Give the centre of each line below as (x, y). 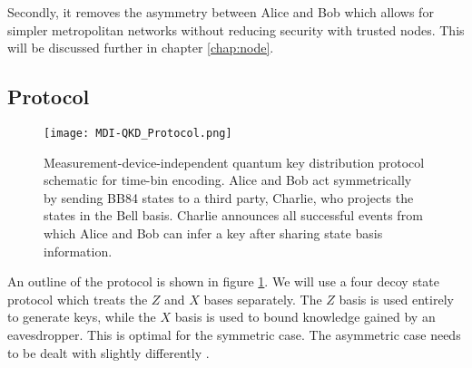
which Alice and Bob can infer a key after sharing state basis (213, 233)
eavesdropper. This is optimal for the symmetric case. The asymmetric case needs (234, 334)
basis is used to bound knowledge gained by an (305, 317)
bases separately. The (263, 299)
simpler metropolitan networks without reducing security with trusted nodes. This (236, 29)
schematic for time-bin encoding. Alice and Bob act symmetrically (228, 180)
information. (78, 251)
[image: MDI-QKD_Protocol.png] (138, 133)
